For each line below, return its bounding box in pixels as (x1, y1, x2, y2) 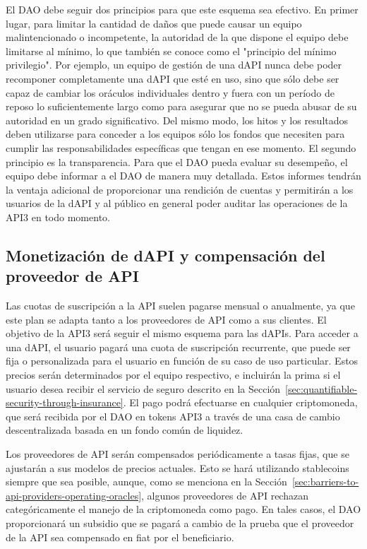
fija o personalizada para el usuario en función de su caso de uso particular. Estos (6, 353, 359, 368)
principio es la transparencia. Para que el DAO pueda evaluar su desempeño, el (6, 154, 348, 169)
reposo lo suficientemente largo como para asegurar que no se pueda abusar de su (6, 99, 357, 114)
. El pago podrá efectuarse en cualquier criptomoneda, (123, 395, 358, 410)
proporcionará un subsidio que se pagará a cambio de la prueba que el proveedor (6, 516, 354, 530)
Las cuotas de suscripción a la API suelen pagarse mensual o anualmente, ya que (6, 298, 355, 313)
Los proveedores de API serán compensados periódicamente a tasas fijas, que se (6, 447, 349, 461)
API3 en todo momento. (6, 209, 110, 224)
